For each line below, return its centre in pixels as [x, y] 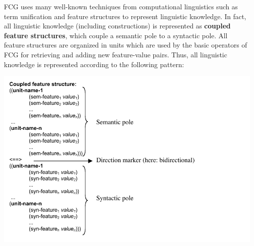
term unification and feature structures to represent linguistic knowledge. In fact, [125, 16]
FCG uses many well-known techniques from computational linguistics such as [121, 6]
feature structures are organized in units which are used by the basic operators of [126, 45]
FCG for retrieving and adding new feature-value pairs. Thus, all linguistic [116, 54]
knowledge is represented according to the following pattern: [94, 64]
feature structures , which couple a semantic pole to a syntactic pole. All [116, 35]
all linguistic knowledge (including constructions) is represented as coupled [117, 26]
